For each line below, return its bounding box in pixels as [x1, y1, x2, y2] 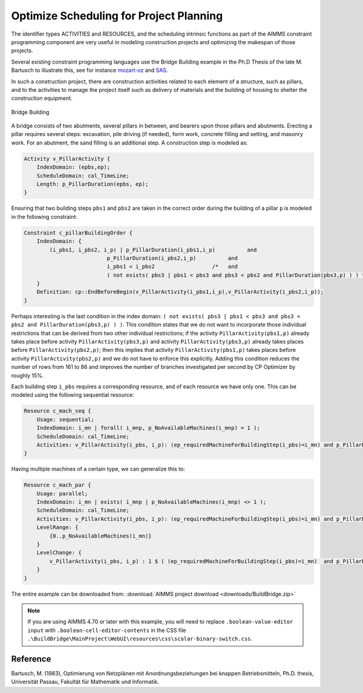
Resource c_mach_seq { [24, 408, 91, 414]
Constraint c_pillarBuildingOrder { [24, 229, 133, 236]
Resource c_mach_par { [24, 481, 91, 489]
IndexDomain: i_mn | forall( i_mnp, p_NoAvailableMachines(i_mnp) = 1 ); [36, 425, 260, 432]
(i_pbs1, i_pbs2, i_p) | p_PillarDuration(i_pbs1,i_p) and [49, 246, 257, 253]
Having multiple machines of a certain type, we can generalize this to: [11, 466, 186, 473]
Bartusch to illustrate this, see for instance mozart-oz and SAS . [11, 67, 168, 74]
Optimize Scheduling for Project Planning [11, 9, 223, 22]
